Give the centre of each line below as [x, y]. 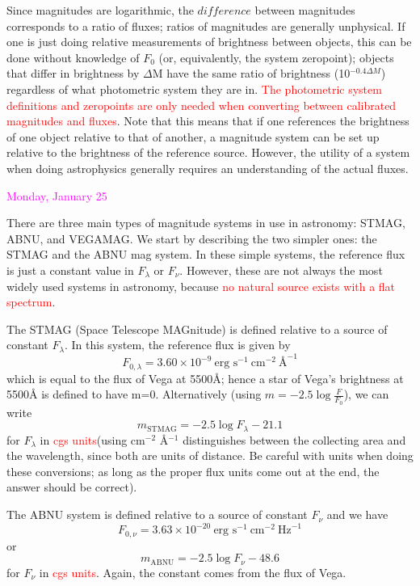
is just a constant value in [70, 270]
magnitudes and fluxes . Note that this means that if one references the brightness [208, 121]
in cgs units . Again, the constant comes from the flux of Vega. [193, 572]
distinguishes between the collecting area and [294, 439]
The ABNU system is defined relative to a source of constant [157, 514]
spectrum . [31, 302]
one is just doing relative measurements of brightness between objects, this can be [209, 42]
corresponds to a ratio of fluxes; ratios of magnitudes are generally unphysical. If [206, 25]
